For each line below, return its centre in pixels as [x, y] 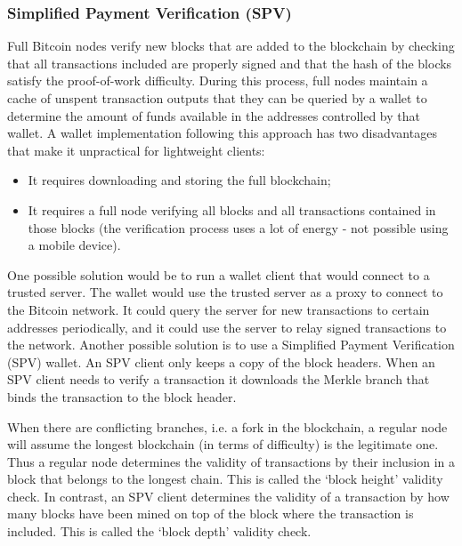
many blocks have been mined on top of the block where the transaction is [211, 514]
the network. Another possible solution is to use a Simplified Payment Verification [231, 345]
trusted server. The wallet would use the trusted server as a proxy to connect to [225, 292]
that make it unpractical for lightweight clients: [136, 150]
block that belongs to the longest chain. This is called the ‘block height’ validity [225, 479]
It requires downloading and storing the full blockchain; [179, 180]
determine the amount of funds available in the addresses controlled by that [214, 115]
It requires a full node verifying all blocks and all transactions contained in [232, 209]
